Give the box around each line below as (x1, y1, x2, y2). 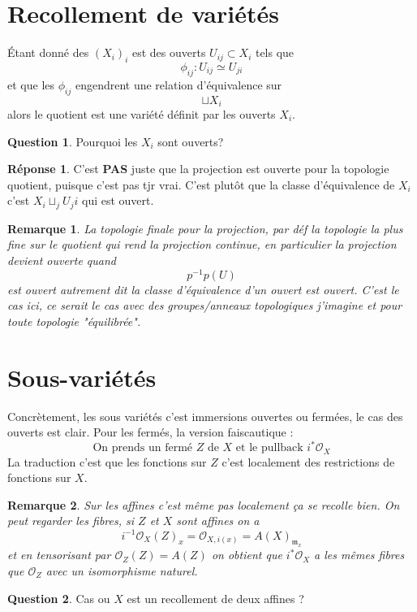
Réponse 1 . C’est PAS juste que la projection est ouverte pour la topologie (7, 160, 389, 177)
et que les (7, 76, 55, 93)
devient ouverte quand (7, 251, 116, 268)
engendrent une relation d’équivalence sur (75, 76, 282, 93)
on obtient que (211, 546, 282, 563)
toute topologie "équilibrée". (7, 312, 141, 329)
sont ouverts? (157, 132, 224, 150)
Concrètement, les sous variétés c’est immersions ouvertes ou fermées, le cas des (7, 407, 403, 424)
